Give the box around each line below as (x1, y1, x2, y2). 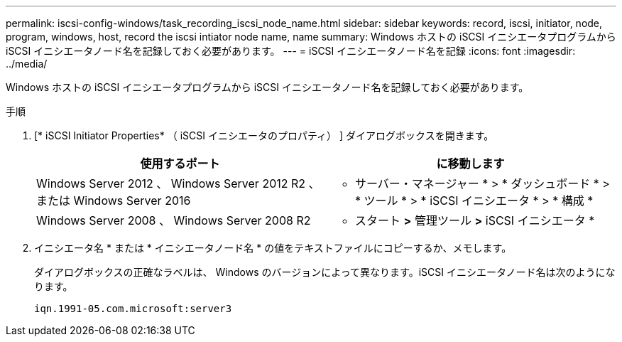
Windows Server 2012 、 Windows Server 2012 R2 (36, 176, 306, 191)
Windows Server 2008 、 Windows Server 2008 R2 (36, 213, 311, 228)
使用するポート (140, 156, 220, 171)
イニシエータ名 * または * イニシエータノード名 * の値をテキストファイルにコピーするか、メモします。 (34, 242, 512, 254)
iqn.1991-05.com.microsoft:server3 (34, 303, 232, 314)
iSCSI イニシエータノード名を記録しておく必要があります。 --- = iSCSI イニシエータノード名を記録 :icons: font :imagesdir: (6, 45, 576, 57)
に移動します (436, 156, 505, 171)
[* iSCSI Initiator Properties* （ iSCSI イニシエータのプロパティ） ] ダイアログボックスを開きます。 (34, 129, 494, 141)
